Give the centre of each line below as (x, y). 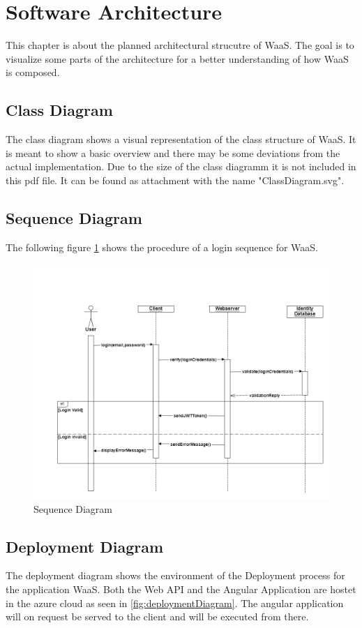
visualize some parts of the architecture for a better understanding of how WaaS (177, 58)
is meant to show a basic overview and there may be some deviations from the (173, 152)
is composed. (33, 72)
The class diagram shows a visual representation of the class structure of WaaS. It (181, 139)
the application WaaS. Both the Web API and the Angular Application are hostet (181, 589)
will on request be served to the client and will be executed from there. (157, 616)
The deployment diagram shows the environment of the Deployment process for (175, 575)
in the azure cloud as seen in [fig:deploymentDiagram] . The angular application (175, 603)
